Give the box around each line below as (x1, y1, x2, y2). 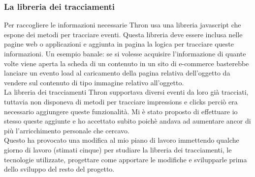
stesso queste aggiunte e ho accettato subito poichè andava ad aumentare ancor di (4, 116, 251, 126)
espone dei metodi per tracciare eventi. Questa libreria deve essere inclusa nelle (4, 29, 243, 39)
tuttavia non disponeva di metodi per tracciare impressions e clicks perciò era (4, 96, 238, 106)
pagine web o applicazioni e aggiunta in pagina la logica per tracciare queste (4, 39, 234, 49)
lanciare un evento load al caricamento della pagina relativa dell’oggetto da (4, 68, 230, 78)
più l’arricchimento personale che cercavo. (4, 125, 129, 135)
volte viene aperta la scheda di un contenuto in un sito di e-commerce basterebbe (4, 58, 249, 68)
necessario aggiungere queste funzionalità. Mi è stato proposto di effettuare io (4, 106, 238, 116)
